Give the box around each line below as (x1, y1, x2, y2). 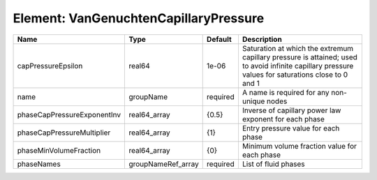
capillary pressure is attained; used (242, 52, 357, 62)
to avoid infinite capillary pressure (242, 61, 354, 70)
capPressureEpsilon (17, 61, 83, 70)
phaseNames (17, 159, 61, 169)
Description (242, 34, 282, 44)
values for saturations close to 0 (242, 70, 348, 80)
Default (206, 34, 232, 44)
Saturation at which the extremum (242, 43, 354, 53)
